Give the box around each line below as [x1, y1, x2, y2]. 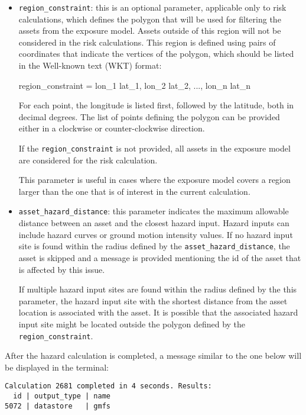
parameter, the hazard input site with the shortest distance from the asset [18, 294, 288, 307]
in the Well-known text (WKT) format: [18, 59, 162, 72]
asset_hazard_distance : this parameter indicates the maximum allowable [18, 205, 289, 217]
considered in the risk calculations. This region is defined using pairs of [18, 36, 276, 48]
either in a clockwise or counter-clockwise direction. [18, 122, 205, 134]
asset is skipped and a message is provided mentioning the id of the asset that [18, 251, 301, 263]
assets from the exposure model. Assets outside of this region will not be [18, 24, 281, 37]
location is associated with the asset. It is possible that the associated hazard [18, 306, 298, 319]
